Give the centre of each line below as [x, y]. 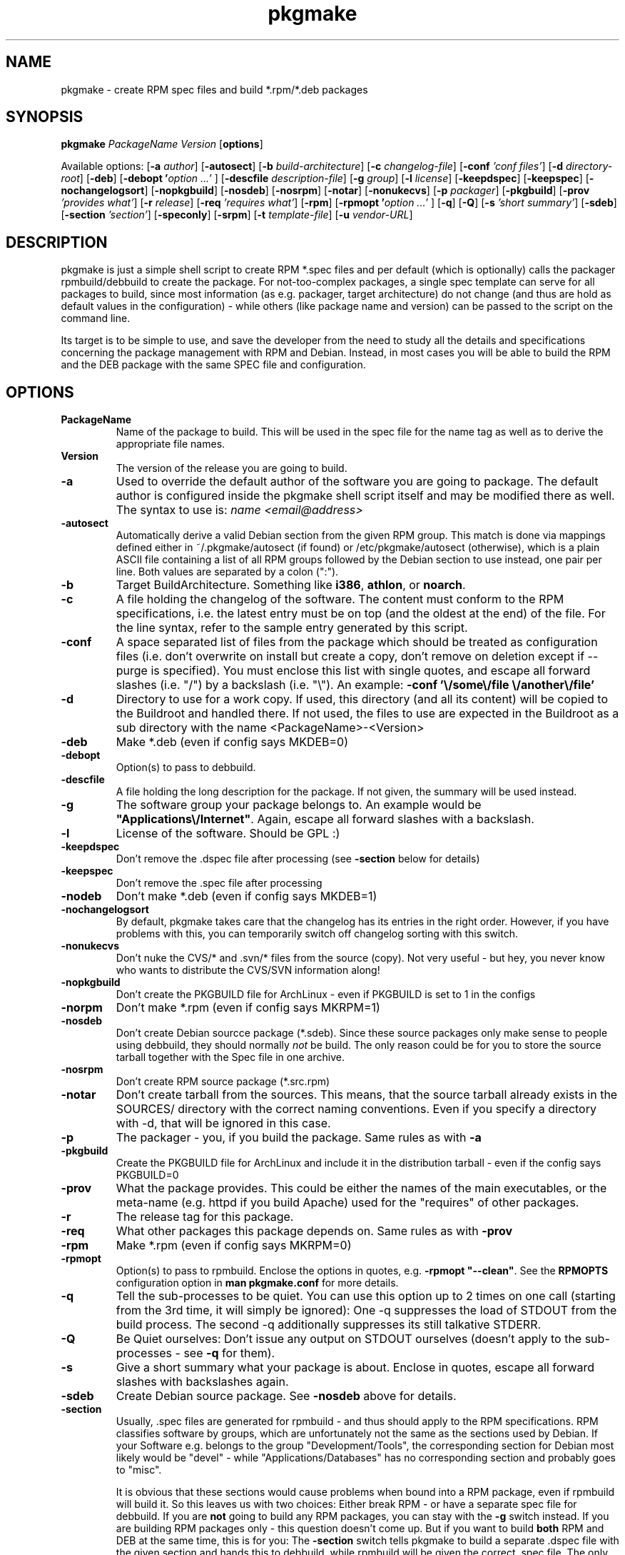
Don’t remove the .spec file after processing [219, 883]
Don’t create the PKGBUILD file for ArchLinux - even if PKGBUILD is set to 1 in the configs [326, 995]
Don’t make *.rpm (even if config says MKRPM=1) [248, 1008]
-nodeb [81, 896]
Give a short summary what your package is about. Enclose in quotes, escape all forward [355, 1368]
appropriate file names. [171, 444]
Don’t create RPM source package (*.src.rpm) [223, 1082]
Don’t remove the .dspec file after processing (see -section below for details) [298, 859]
